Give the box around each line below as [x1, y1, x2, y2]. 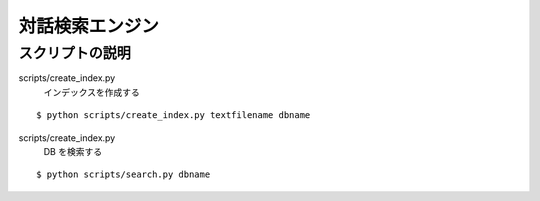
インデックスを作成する [43, 86, 140, 98]
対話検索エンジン [18, 15, 160, 37]
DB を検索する [43, 145, 103, 157]
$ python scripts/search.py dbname [36, 169, 211, 180]
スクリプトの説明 [18, 44, 132, 62]
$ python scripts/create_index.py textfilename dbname [36, 110, 311, 121]
